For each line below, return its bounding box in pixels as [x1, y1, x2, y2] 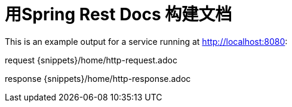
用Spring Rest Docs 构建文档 [5, 4, 232, 25]
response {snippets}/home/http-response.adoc [5, 73, 191, 84]
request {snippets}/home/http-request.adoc [5, 54, 177, 65]
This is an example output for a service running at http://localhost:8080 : [5, 36, 288, 47]
